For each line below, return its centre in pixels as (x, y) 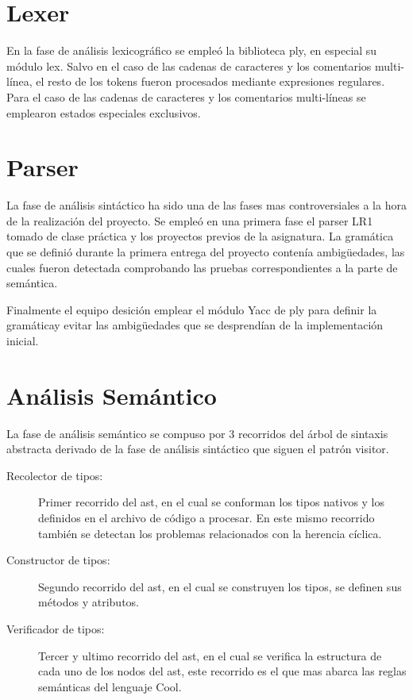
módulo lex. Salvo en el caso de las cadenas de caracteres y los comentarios (189, 65)
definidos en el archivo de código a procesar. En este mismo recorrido (206, 518)
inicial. (23, 340)
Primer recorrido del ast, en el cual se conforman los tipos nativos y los (212, 502)
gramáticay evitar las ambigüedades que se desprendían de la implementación (195, 325)
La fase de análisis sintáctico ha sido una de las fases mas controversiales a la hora (206, 205)
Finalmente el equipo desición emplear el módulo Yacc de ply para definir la (192, 309)
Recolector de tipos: (55, 475)
